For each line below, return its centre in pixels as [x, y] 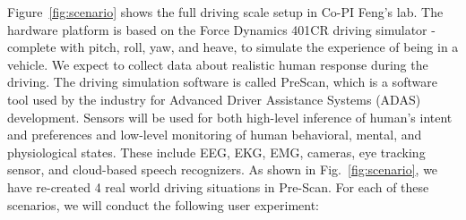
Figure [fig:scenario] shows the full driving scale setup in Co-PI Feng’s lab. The [225, 12]
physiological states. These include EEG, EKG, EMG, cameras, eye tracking [216, 152]
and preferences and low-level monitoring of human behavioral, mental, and [215, 135]
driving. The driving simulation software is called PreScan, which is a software [222, 82]
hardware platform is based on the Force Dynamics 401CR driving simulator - [221, 29]
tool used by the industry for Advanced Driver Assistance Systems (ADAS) [214, 99]
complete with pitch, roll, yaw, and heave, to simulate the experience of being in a [233, 47]
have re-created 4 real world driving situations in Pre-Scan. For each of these [218, 186]
